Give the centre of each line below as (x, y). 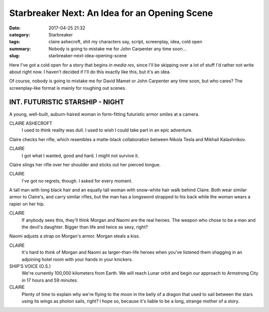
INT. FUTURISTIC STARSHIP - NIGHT (67, 102)
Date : (15, 28)
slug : (14, 56)
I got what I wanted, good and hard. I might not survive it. (80, 156)
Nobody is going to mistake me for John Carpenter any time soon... (118, 49)
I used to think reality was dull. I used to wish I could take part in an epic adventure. (107, 130)
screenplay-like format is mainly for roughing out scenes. (68, 88)
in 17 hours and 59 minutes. (50, 280)
